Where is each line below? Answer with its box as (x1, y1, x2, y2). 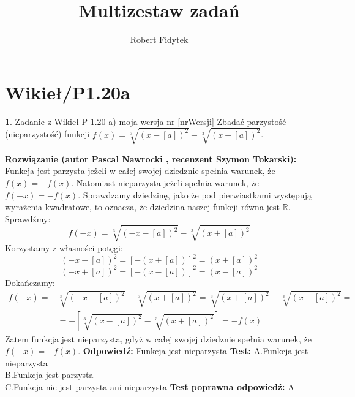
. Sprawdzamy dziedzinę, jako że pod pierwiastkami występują (78, 188, 312, 201)
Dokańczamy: (5, 276, 55, 289)
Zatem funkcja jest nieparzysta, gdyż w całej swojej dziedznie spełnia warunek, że (5, 332, 312, 345)
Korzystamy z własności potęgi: (5, 241, 123, 254)
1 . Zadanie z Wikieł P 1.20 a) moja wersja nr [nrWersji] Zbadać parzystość (5, 115, 286, 127)
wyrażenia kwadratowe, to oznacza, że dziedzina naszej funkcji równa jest (5, 200, 280, 213)
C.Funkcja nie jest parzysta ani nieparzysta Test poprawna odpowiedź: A (5, 380, 294, 393)
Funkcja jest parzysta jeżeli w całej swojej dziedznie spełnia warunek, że (5, 164, 275, 177)
